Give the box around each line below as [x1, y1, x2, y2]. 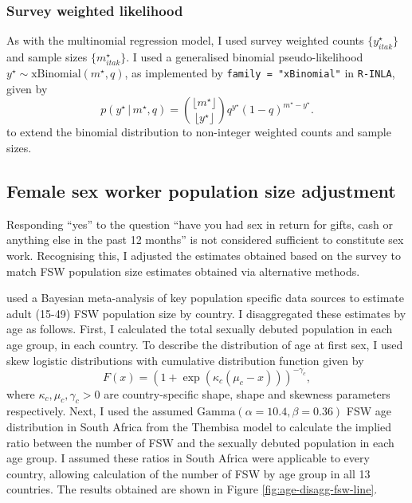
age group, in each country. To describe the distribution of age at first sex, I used [6, 336, 403, 352]
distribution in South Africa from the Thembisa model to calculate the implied [6, 419, 391, 435]
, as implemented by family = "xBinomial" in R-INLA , [124, 65, 395, 81]
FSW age [346, 403, 392, 419]
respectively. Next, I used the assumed [6, 403, 194, 419]
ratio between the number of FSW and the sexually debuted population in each [6, 434, 394, 450]
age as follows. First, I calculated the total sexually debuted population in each [6, 320, 393, 337]
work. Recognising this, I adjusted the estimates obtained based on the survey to [6, 247, 402, 263]
